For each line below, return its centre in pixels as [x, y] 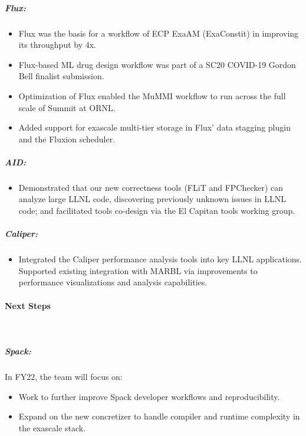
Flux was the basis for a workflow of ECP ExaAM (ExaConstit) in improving [159, 33]
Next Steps [28, 305]
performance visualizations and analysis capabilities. [113, 282]
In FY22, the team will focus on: [64, 376]
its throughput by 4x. [57, 45]
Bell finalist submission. [61, 76]
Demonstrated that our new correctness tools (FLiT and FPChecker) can [151, 187]
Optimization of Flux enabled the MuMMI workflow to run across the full [152, 95]
